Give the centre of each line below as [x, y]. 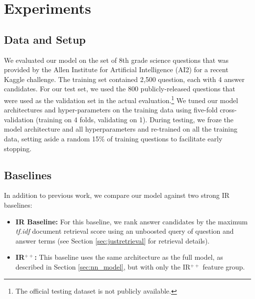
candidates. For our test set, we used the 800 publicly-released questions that [120, 89]
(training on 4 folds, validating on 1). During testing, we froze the [134, 119]
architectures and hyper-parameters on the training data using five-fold [111, 110]
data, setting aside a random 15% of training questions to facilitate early [113, 138]
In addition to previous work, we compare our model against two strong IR [117, 195]
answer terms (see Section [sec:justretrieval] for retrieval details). [113, 240]
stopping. [18, 148]
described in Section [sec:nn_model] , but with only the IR [103, 266]
